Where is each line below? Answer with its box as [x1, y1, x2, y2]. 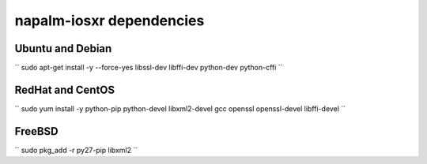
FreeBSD [14, 125, 59, 138]
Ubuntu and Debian [14, 42, 112, 55]
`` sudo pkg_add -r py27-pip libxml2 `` [14, 145, 138, 155]
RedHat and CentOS [14, 83, 115, 96]
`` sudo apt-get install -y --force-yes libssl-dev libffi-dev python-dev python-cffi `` [14, 63, 283, 73]
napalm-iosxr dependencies [14, 12, 205, 29]
